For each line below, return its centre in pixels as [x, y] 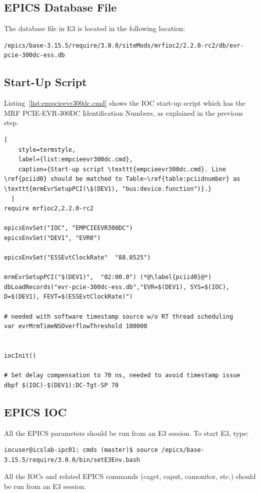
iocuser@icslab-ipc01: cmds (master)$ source [81, 450]
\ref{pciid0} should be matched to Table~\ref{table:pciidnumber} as [122, 179]
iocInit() [20, 356]
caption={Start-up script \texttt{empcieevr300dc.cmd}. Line [122, 169]
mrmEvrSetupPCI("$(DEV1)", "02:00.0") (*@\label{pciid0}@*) [108, 277]
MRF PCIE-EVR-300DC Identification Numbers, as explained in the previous [123, 112]
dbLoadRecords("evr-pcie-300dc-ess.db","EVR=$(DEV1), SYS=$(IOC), [117, 287]
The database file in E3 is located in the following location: [95, 28]
